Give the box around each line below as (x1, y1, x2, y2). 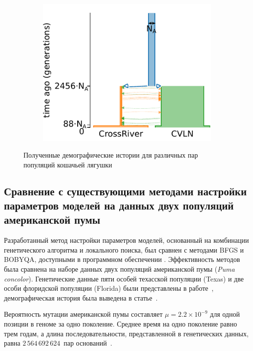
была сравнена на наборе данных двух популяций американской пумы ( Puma (4, 263, 235, 274)
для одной (210, 309, 240, 319)
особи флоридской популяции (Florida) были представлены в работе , (4, 283, 214, 293)
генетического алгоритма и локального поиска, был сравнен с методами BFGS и (4, 244, 244, 255)
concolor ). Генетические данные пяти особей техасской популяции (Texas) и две (4, 273, 244, 283)
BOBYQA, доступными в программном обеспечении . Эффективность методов (4, 254, 240, 264)
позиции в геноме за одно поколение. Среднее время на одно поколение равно (4, 318, 237, 328)
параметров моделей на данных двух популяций (4, 197, 234, 212)
